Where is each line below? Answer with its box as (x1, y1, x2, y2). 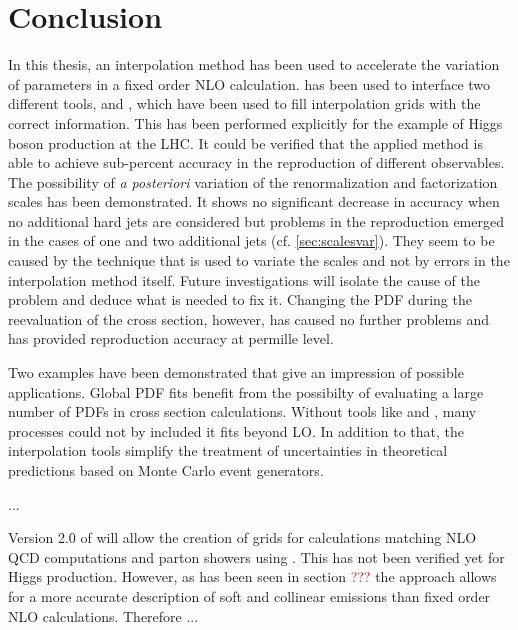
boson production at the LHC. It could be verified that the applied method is (8, 132, 483, 153)
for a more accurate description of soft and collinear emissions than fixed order (8, 585, 491, 606)
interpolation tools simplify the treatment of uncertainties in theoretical (8, 440, 448, 461)
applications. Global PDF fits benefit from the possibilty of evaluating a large (8, 381, 484, 402)
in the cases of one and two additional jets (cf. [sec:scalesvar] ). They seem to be (8, 230, 495, 251)
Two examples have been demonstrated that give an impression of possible (8, 362, 464, 383)
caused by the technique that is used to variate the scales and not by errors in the (8, 250, 510, 271)
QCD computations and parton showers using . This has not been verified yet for (8, 546, 505, 567)
